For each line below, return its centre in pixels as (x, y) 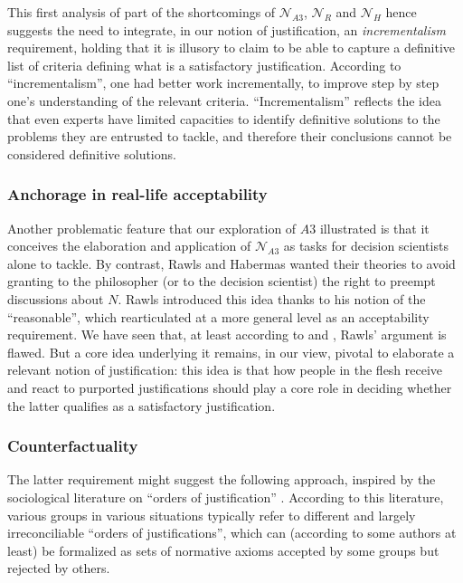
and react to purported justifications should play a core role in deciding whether (230, 387)
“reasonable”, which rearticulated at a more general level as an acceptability (218, 316)
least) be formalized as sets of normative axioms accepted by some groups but (223, 550)
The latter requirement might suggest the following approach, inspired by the (222, 479)
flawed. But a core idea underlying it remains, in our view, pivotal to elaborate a (231, 352)
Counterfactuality (73, 446)
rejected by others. (59, 568)
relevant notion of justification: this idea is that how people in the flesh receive (225, 370)
